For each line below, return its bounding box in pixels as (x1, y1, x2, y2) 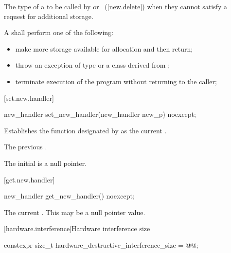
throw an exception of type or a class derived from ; (15, 60, 170, 70)
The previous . (4, 142, 47, 152)
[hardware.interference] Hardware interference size (4, 223, 150, 234)
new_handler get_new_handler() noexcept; (4, 191, 135, 201)
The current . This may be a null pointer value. (4, 207, 145, 217)
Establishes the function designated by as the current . (4, 125, 167, 135)
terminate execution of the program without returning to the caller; (15, 76, 217, 86)
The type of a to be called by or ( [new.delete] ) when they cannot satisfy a (4, 1, 228, 11)
